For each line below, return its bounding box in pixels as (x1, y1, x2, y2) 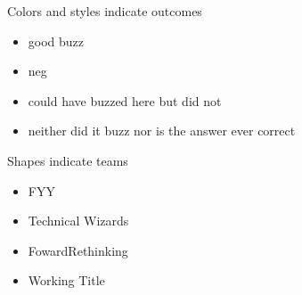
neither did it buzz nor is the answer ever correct (28, 121, 296, 140)
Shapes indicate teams (7, 151, 128, 169)
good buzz (28, 31, 85, 50)
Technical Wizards (28, 211, 129, 230)
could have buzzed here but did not (28, 91, 222, 110)
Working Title (28, 271, 105, 290)
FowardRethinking (28, 241, 128, 259)
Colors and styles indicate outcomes (7, 2, 202, 20)
